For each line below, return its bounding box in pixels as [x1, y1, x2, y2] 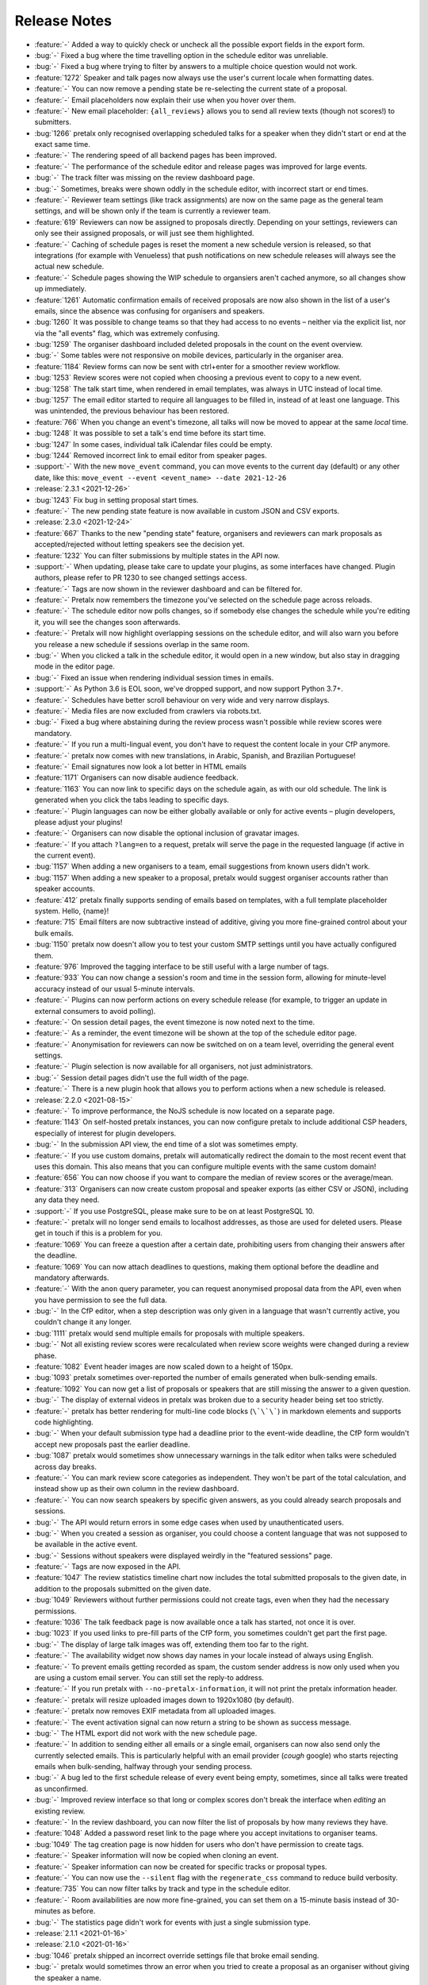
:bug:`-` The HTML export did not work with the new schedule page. [34, 1728, 258, 1738]
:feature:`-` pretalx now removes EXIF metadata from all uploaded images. [34, 1706, 277, 1716]
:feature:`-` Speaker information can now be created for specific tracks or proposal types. [34, 1862, 328, 1871]
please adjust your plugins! [34, 817, 123, 827]
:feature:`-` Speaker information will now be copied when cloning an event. [34, 1851, 279, 1860]
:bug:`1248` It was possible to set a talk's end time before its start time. [34, 429, 266, 438]
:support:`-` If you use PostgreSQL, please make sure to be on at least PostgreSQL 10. [34, 1206, 315, 1216]
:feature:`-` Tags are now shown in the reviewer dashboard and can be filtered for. [34, 584, 303, 593]
